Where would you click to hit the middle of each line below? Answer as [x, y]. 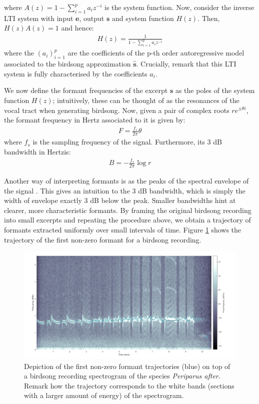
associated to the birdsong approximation [67, 64]
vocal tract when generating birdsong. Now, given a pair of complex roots [117, 110]
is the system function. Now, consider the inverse [179, 7]
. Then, [209, 18]
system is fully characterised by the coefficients [76, 73]
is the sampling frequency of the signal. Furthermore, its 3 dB [127, 142]
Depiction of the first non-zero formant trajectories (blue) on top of [127, 366]
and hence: [77, 28]
